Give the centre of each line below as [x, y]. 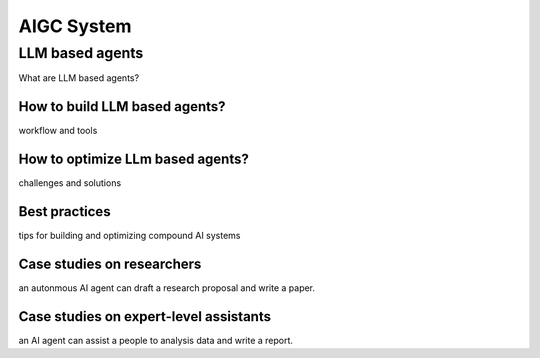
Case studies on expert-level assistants [145, 316]
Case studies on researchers [110, 263]
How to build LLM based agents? [122, 106]
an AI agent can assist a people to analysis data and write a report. [156, 340]
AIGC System [75, 26]
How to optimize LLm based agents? [133, 159]
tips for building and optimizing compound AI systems [129, 236]
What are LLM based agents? [79, 78]
